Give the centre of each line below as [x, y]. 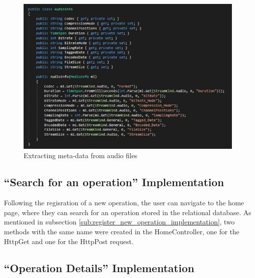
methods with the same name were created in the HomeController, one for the [122, 231]
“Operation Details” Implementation [99, 267]
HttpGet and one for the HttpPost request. [69, 241]
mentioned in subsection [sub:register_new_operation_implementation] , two [119, 222]
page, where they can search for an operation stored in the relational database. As [128, 212]
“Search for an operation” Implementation [114, 182]
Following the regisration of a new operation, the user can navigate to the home [124, 203]
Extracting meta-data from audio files [81, 155]
